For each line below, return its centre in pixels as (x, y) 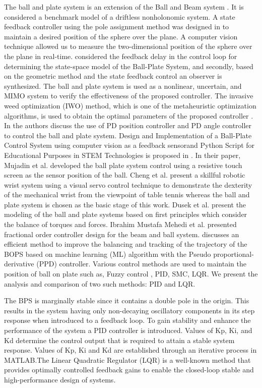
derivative (19, 264)
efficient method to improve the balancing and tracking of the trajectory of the (126, 244)
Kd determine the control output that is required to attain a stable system (119, 340)
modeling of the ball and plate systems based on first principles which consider (126, 214)
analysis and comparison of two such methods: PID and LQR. (100, 283)
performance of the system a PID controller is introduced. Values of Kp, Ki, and (128, 330)
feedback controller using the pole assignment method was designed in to (117, 26)
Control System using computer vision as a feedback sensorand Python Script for (129, 145)
